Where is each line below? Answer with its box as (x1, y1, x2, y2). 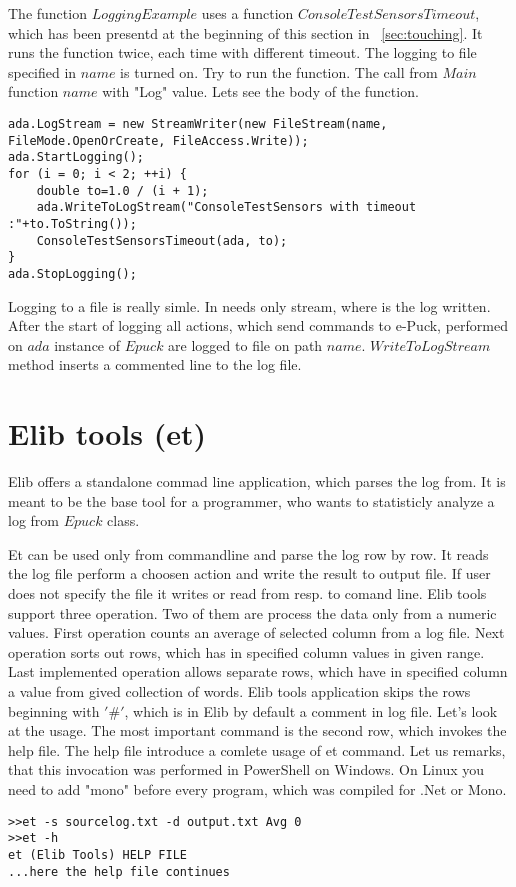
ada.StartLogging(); (8, 150, 145, 165)
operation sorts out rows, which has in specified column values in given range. (8, 641, 485, 662)
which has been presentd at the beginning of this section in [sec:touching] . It (8, 22, 483, 43)
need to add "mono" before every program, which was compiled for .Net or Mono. (8, 778, 507, 799)
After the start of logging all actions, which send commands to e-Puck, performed (8, 315, 508, 336)
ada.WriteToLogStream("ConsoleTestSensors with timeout (36, 200, 417, 215)
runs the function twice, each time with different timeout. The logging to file (8, 42, 477, 63)
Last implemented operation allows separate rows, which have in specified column (8, 661, 508, 682)
